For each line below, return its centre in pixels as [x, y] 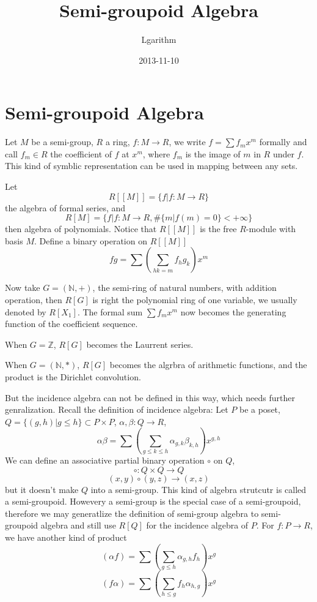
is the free [218, 229]
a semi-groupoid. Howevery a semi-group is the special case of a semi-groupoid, [153, 501]
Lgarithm [159, 40]
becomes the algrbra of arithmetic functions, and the [208, 365]
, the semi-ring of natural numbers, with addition [184, 288]
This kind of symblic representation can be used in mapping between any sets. [151, 166]
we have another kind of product [66, 537]
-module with [271, 229]
